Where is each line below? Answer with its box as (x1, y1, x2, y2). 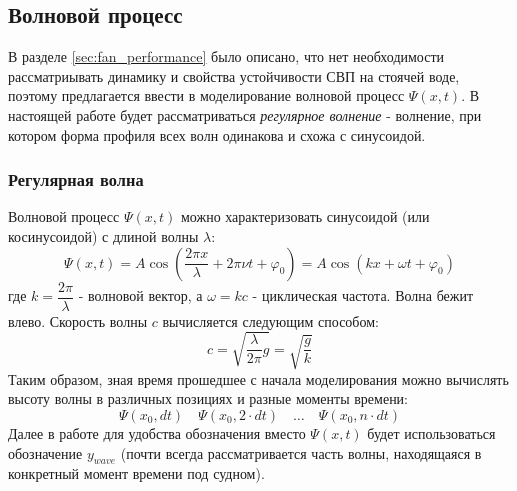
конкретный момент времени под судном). (8, 463, 265, 484)
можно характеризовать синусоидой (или (180, 206, 430, 227)
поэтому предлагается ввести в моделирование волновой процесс (8, 85, 405, 106)
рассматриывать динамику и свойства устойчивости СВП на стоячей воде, (8, 65, 460, 86)
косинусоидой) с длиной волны (8, 225, 199, 246)
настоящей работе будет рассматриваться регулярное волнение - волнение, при (8, 104, 482, 125)
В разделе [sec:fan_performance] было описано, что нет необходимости (8, 46, 445, 67)
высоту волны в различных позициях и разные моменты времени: (8, 388, 409, 409)
